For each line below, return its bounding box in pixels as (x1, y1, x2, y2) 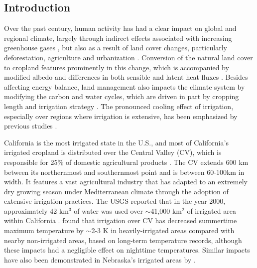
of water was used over (74, 205, 143, 216)
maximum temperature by (4, 225, 84, 236)
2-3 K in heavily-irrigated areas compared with (91, 225, 235, 236)
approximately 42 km (4, 205, 69, 216)
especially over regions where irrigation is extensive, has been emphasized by (4, 111, 238, 121)
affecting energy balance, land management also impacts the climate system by (4, 81, 245, 92)
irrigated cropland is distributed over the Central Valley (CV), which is (4, 147, 222, 157)
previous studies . (4, 121, 57, 131)
